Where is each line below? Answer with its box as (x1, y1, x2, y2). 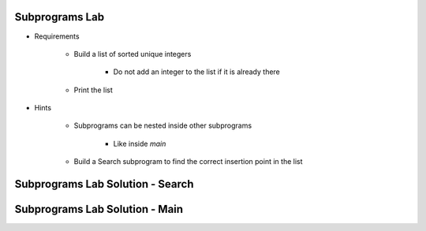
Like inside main (113, 139, 166, 148)
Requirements (34, 32, 80, 41)
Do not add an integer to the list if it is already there (113, 67, 280, 76)
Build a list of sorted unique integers (73, 49, 192, 58)
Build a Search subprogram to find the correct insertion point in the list (73, 157, 303, 166)
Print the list (73, 85, 114, 95)
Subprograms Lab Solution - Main (14, 203, 184, 216)
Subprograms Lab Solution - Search (14, 177, 194, 191)
